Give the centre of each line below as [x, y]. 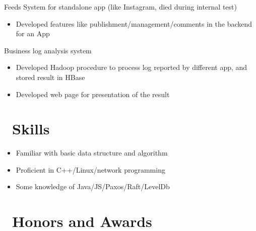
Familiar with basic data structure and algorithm [92, 153]
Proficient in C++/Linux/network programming [90, 169]
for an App [33, 33]
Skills [31, 129]
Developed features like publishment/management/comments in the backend [134, 23]
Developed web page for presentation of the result [93, 94]
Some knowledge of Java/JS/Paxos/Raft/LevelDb [93, 186]
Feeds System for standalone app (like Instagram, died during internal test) [120, 7]
